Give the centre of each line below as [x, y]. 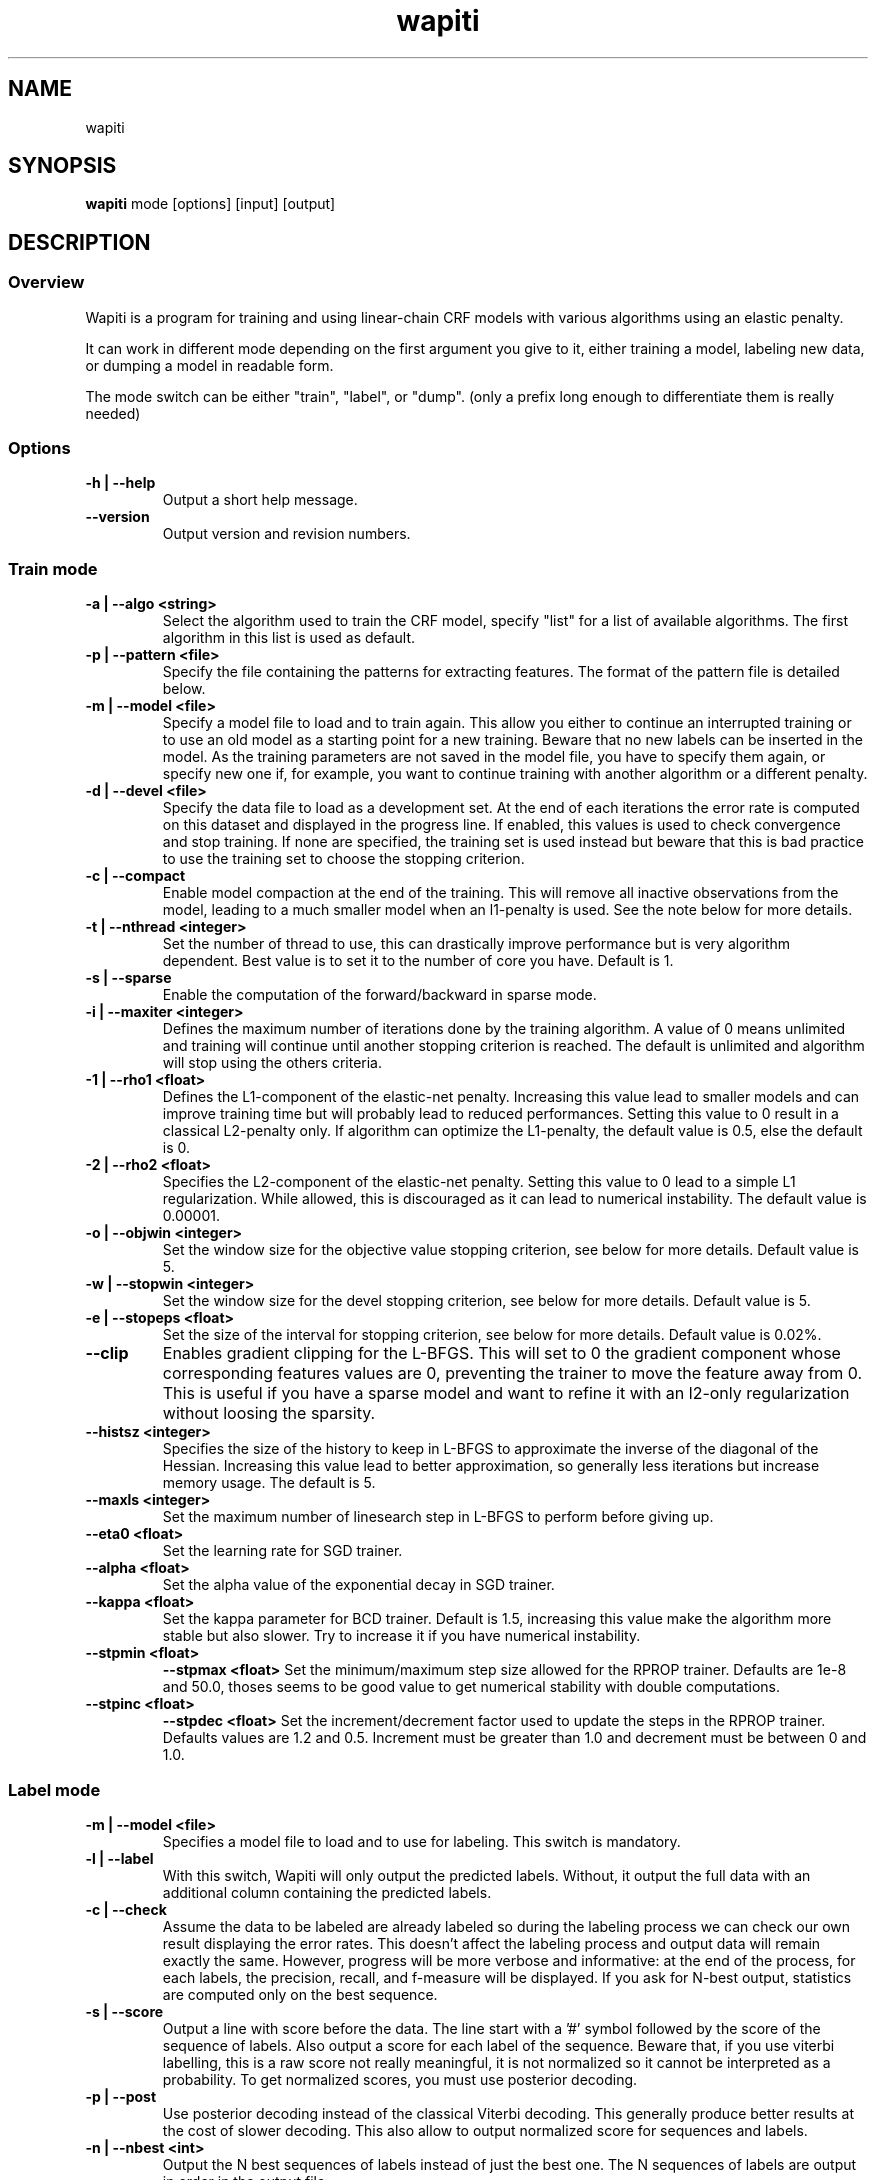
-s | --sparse [128, 978]
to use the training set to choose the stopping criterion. [343, 859]
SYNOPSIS [62, 166]
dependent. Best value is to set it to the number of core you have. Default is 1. [418, 961]
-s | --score [124, 2011]
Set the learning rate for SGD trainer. [282, 1551]
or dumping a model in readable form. [209, 365]
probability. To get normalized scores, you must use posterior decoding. [400, 2079]
